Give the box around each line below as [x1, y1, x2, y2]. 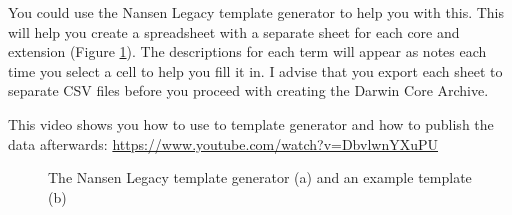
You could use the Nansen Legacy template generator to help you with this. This [8, 2, 505, 22]
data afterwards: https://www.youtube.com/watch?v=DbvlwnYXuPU [8, 133, 439, 154]
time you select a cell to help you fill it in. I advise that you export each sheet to [8, 60, 503, 81]
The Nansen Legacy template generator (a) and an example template [48, 167, 472, 188]
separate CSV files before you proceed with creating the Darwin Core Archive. [8, 80, 489, 101]
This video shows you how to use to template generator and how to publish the [8, 113, 494, 134]
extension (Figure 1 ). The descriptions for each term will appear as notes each [8, 41, 487, 62]
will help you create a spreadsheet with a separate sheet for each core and [8, 21, 460, 42]
